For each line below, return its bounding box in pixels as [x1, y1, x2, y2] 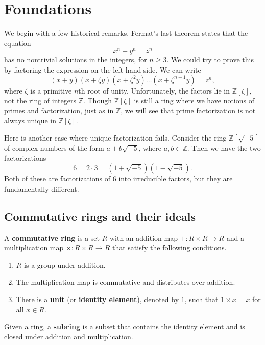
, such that [184, 293, 219, 304]
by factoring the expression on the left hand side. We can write [4, 64, 201, 75]
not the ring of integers [4, 95, 76, 106]
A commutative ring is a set [4, 232, 100, 243]
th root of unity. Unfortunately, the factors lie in [78, 85, 230, 96]
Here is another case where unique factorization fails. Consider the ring [4, 132, 227, 143]
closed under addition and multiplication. [4, 331, 133, 341]
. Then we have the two [187, 142, 261, 153]
